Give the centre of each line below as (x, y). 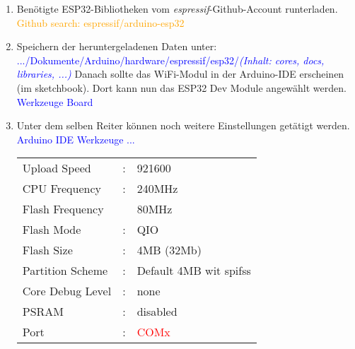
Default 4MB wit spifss (194, 271)
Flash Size (47, 250)
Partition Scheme (65, 271)
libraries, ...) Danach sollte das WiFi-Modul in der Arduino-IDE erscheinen (180, 74)
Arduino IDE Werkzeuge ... (76, 139)
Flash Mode (52, 230)
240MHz (157, 189)
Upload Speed (57, 168)
